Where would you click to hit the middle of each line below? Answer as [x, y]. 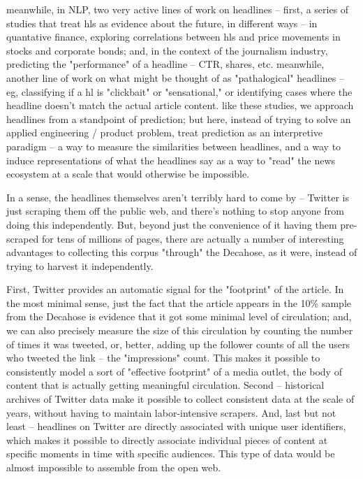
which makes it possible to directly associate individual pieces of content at [167, 439]
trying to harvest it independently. [80, 265]
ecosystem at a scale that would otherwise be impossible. [128, 174]
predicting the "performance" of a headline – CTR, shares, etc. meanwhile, [165, 64]
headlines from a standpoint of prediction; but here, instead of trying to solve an [179, 119]
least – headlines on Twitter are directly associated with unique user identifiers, [176, 426]
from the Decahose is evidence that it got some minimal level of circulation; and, [179, 316]
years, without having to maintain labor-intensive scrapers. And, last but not [171, 412]
